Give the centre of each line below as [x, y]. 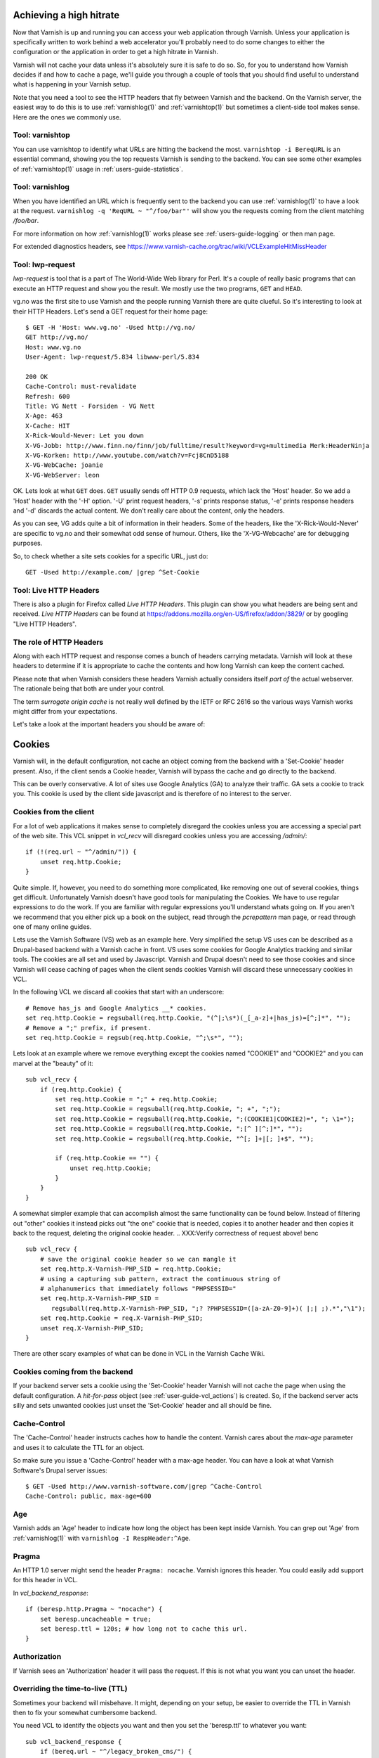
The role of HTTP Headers [58, 642]
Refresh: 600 [48, 396]
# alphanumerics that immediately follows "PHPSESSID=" [138, 1288]
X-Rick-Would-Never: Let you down [85, 436]
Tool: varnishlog [41, 187]
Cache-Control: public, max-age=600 [88, 1496]
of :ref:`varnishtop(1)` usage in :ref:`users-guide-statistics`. [98, 169]
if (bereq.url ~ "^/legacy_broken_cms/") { [116, 1752]
